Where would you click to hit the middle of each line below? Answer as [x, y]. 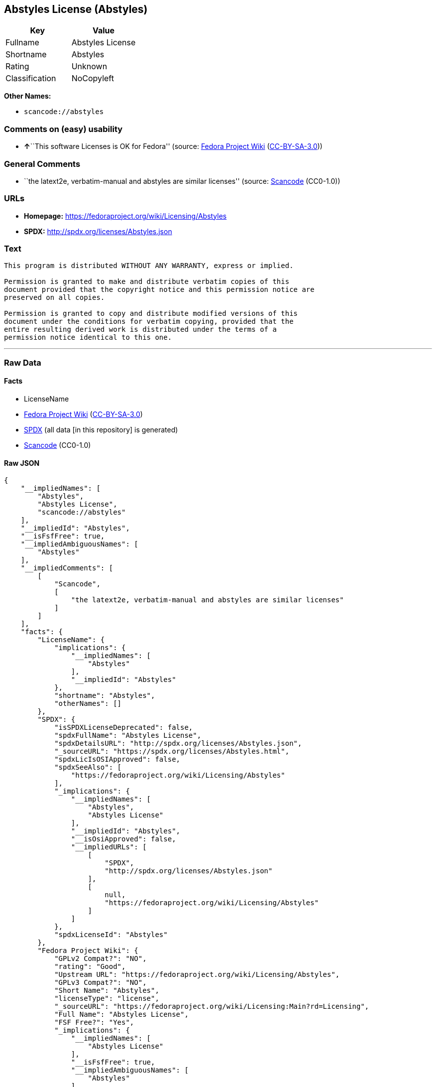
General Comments [42, 164]
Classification [31, 78]
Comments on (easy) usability [63, 129]
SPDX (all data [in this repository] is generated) [101, 430]
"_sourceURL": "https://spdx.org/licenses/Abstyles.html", [172, 751]
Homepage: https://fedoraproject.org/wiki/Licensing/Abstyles [125, 216]
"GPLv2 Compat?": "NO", [101, 959]
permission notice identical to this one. [88, 338]
